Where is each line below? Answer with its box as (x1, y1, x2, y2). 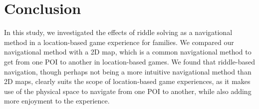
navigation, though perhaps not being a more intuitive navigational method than (4, 66, 252, 76)
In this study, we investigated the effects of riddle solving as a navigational (4, 27, 233, 37)
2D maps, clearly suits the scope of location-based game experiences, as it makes (4, 76, 251, 86)
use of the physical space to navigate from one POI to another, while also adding (4, 85, 252, 96)
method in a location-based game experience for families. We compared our (4, 36, 234, 47)
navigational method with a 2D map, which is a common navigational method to (4, 46, 252, 57)
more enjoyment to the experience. (4, 95, 110, 106)
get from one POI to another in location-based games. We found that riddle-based (4, 56, 256, 66)
